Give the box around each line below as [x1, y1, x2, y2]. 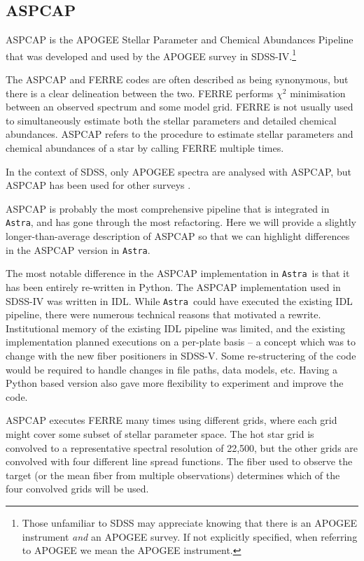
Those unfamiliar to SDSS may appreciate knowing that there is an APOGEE [22, 515, 358, 530]
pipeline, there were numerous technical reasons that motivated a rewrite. [6, 307, 321, 322]
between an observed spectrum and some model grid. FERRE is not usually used [6, 99, 353, 114]
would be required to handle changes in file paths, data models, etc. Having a [6, 362, 337, 376]
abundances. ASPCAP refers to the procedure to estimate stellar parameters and [6, 127, 353, 141]
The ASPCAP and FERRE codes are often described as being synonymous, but [6, 72, 349, 87]
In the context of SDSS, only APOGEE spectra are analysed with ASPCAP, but [6, 164, 351, 178]
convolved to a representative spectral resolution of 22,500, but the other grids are [6, 440, 358, 455]
